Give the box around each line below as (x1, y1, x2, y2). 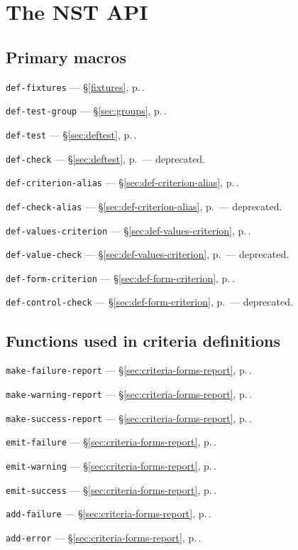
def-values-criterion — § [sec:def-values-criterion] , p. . (6, 222, 251, 237)
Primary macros (6, 45, 126, 68)
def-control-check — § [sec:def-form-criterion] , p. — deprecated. (6, 294, 293, 309)
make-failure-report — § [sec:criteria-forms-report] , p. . (6, 362, 252, 377)
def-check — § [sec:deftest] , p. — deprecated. (6, 151, 206, 166)
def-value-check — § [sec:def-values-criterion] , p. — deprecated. (6, 247, 289, 261)
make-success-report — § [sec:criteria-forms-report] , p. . (6, 410, 252, 425)
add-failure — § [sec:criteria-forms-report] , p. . (6, 506, 211, 521)
